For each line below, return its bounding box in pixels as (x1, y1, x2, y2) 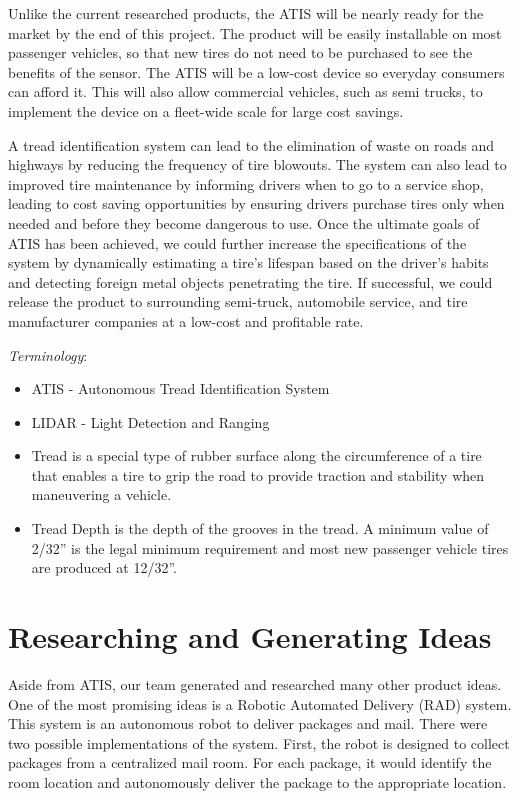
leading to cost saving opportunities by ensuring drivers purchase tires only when (8, 193, 505, 214)
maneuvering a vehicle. (31, 484, 172, 505)
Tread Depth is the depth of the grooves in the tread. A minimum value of (31, 518, 489, 539)
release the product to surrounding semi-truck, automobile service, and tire (8, 291, 468, 312)
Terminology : (8, 344, 88, 365)
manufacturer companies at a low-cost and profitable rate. (8, 310, 364, 331)
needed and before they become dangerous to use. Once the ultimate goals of (8, 212, 480, 233)
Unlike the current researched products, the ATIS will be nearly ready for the (8, 3, 484, 23)
